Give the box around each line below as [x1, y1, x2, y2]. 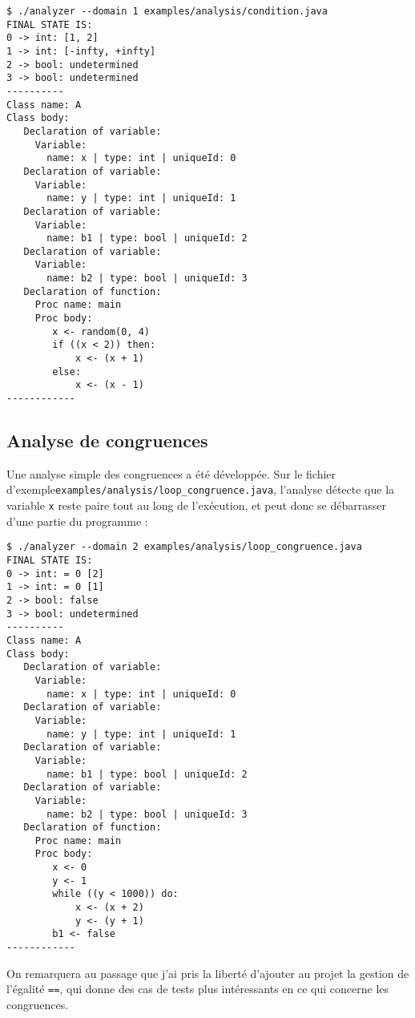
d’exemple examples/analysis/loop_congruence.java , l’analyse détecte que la [6, 481, 395, 498]
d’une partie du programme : [6, 512, 148, 529]
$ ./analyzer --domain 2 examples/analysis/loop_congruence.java [6, 541, 362, 553]
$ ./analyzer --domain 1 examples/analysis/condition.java [6, 6, 328, 17]
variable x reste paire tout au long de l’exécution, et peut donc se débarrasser [6, 497, 386, 514]
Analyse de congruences [6, 428, 208, 453]
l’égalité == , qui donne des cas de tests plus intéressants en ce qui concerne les [6, 980, 389, 997]
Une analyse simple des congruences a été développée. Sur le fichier [6, 465, 336, 482]
